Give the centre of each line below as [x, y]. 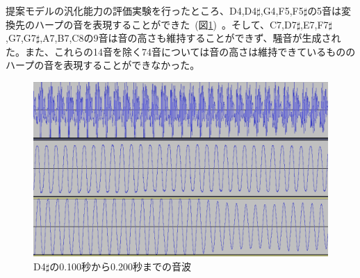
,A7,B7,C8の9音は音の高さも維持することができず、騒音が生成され [190, 38]
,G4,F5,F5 [282, 10]
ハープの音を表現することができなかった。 [103, 65]
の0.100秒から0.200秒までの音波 [120, 266]
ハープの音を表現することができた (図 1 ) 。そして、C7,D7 [165, 24]
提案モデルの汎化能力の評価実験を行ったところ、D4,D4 [131, 10]
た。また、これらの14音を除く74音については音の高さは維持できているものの [181, 51]
